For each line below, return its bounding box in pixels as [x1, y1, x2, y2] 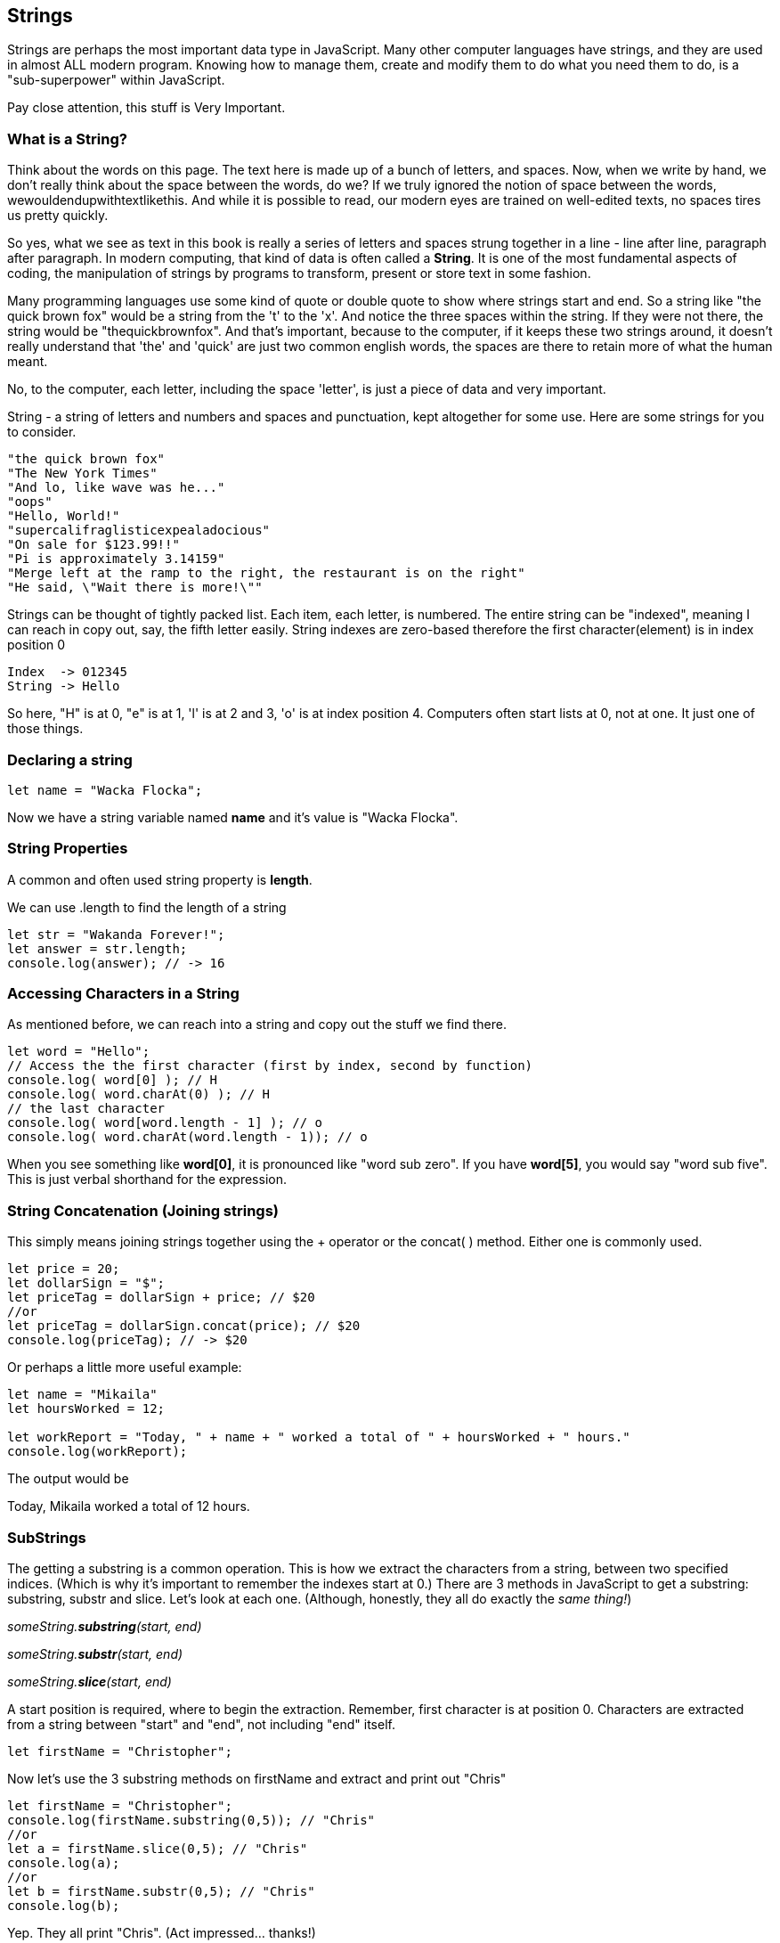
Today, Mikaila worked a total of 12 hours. [7, 1498, 250, 1514]
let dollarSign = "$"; [7, 1276, 166, 1291]
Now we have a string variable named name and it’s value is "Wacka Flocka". [7, 809, 459, 825]
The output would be [7, 1471, 129, 1487]
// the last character [7, 1101, 166, 1116]
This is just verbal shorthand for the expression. [7, 1172, 287, 1188]
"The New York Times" [7, 466, 158, 481]
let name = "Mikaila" [7, 1387, 158, 1402]
